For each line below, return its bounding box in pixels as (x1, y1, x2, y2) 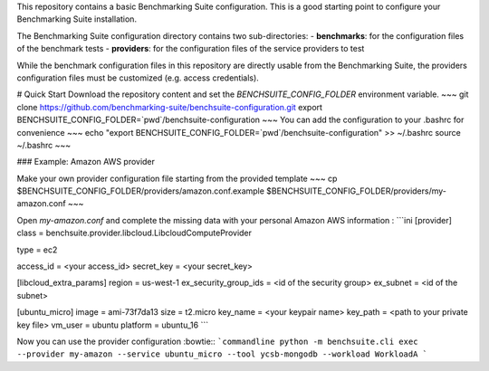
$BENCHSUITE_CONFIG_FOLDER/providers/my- (265, 185, 447, 196)
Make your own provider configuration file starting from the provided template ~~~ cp (16, 173, 338, 184)
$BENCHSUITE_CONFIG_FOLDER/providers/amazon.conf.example (16, 185, 264, 196)
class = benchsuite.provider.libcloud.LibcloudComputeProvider (16, 227, 253, 239)
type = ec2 (16, 244, 58, 255)
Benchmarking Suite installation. (16, 14, 138, 24)
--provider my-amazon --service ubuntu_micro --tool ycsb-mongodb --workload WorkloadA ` (16, 349, 427, 359)
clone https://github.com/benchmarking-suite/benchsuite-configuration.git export (16, 101, 323, 112)
